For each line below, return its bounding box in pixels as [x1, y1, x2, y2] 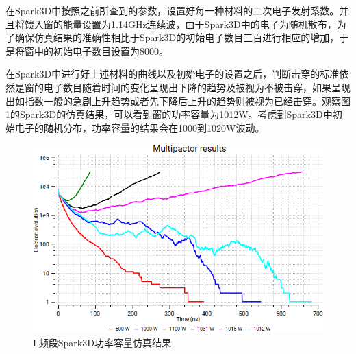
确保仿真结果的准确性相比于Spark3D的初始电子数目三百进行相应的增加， [14, 30, 340, 45]
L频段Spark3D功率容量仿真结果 [33, 335, 171, 349]
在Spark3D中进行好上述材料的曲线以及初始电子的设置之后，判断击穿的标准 [5, 67, 340, 81]
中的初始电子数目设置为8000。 [34, 43, 168, 58]
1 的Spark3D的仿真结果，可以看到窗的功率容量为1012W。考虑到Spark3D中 [5, 107, 333, 121]
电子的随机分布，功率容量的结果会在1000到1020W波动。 [14, 120, 265, 134]
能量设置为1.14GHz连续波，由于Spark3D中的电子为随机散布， [62, 16, 337, 31]
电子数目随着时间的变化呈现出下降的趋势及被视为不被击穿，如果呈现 [43, 80, 351, 94]
